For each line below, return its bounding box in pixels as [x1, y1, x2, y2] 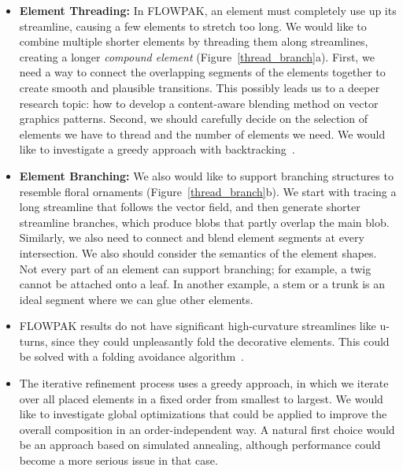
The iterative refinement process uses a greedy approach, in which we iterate [19, 375, 389, 391]
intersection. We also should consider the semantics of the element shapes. [19, 244, 377, 261]
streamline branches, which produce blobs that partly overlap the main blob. [19, 213, 390, 230]
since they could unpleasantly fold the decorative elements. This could [51, 332, 390, 349]
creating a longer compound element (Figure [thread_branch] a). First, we [19, 48, 375, 65]
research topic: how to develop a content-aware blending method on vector [19, 95, 379, 111]
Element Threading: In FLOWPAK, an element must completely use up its [19, 2, 397, 18]
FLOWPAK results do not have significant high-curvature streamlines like [19, 317, 376, 334]
